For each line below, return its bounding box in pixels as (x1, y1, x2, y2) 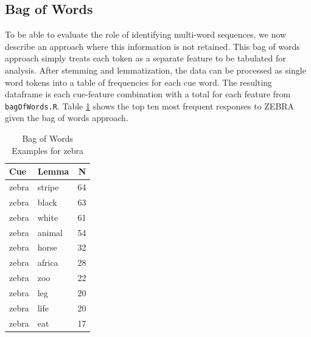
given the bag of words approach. (5, 111, 128, 124)
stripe (37, 181, 59, 193)
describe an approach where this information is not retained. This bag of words (5, 40, 300, 52)
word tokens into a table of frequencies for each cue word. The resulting (5, 75, 273, 88)
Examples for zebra (12, 144, 84, 156)
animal (37, 226, 63, 238)
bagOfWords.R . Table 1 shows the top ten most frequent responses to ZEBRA (5, 99, 295, 112)
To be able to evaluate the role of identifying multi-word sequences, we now (5, 28, 287, 41)
